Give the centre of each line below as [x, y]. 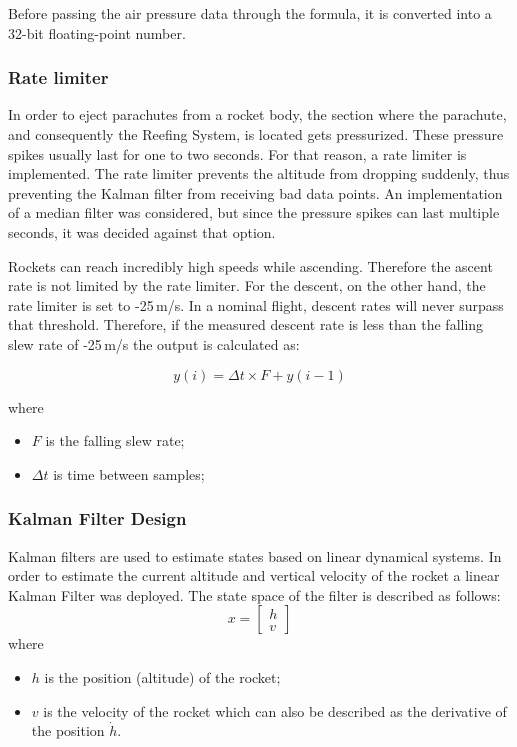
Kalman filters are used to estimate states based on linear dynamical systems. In [255, 555]
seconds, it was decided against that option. [142, 231]
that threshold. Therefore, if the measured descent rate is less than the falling [246, 324]
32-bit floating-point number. [97, 32]
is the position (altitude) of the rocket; [162, 676]
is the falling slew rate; [115, 440]
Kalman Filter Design [97, 518]
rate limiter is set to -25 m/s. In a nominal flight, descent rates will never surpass [256, 304]
